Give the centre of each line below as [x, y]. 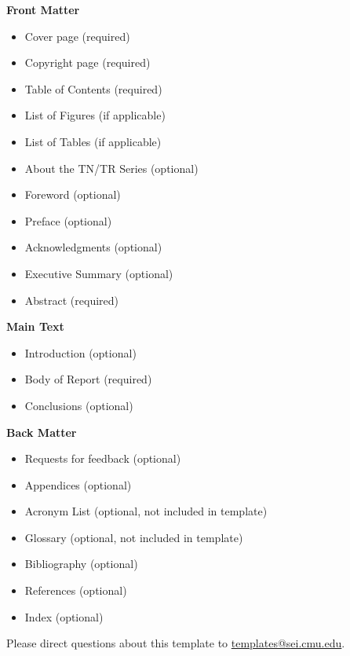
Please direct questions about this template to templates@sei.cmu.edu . [176, 643]
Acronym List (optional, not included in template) [146, 511]
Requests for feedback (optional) [103, 458]
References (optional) [76, 590]
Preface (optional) [68, 220]
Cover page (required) [77, 36]
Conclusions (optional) [79, 405]
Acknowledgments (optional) [93, 247]
